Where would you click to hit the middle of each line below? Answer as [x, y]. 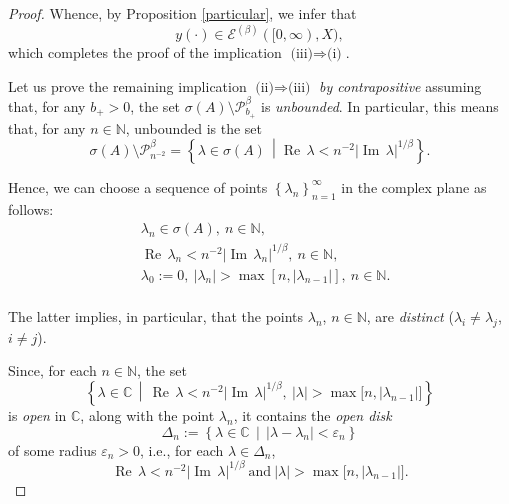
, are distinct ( [410, 315]
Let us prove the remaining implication [127, 85]
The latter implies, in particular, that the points [156, 315]
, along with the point [147, 414]
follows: [31, 208]
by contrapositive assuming [400, 85]
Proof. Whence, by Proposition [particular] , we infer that [182, 13]
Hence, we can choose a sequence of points [138, 186]
